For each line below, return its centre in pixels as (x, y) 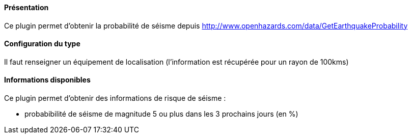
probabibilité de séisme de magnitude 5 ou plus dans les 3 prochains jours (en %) (161, 114)
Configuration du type (42, 44)
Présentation (26, 7)
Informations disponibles (47, 80)
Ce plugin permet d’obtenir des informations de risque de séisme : (115, 98)
